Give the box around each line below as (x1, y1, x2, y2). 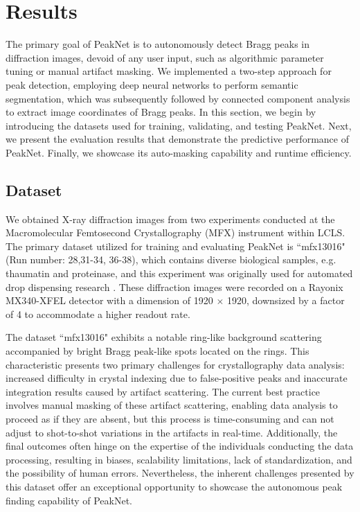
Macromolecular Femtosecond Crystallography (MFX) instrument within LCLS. (6, 225, 345, 240)
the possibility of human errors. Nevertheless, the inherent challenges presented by (6, 466, 354, 480)
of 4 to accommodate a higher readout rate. (6, 306, 190, 321)
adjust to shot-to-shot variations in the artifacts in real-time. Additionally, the (6, 425, 338, 439)
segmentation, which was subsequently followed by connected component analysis (6, 91, 350, 105)
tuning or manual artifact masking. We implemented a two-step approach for (6, 64, 332, 78)
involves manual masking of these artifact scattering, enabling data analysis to (6, 398, 338, 412)
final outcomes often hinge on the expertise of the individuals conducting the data (6, 439, 354, 453)
